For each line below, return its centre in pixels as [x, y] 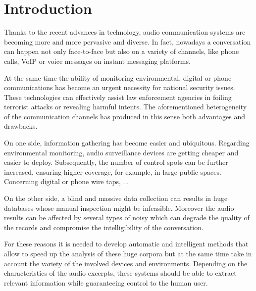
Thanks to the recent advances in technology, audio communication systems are [125, 32]
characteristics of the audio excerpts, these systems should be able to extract [120, 273]
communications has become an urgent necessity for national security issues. [120, 87]
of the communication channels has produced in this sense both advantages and [125, 116]
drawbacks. [21, 126]
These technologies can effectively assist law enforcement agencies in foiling [118, 97]
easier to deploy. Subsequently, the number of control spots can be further [116, 162]
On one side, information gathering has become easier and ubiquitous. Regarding [127, 143]
